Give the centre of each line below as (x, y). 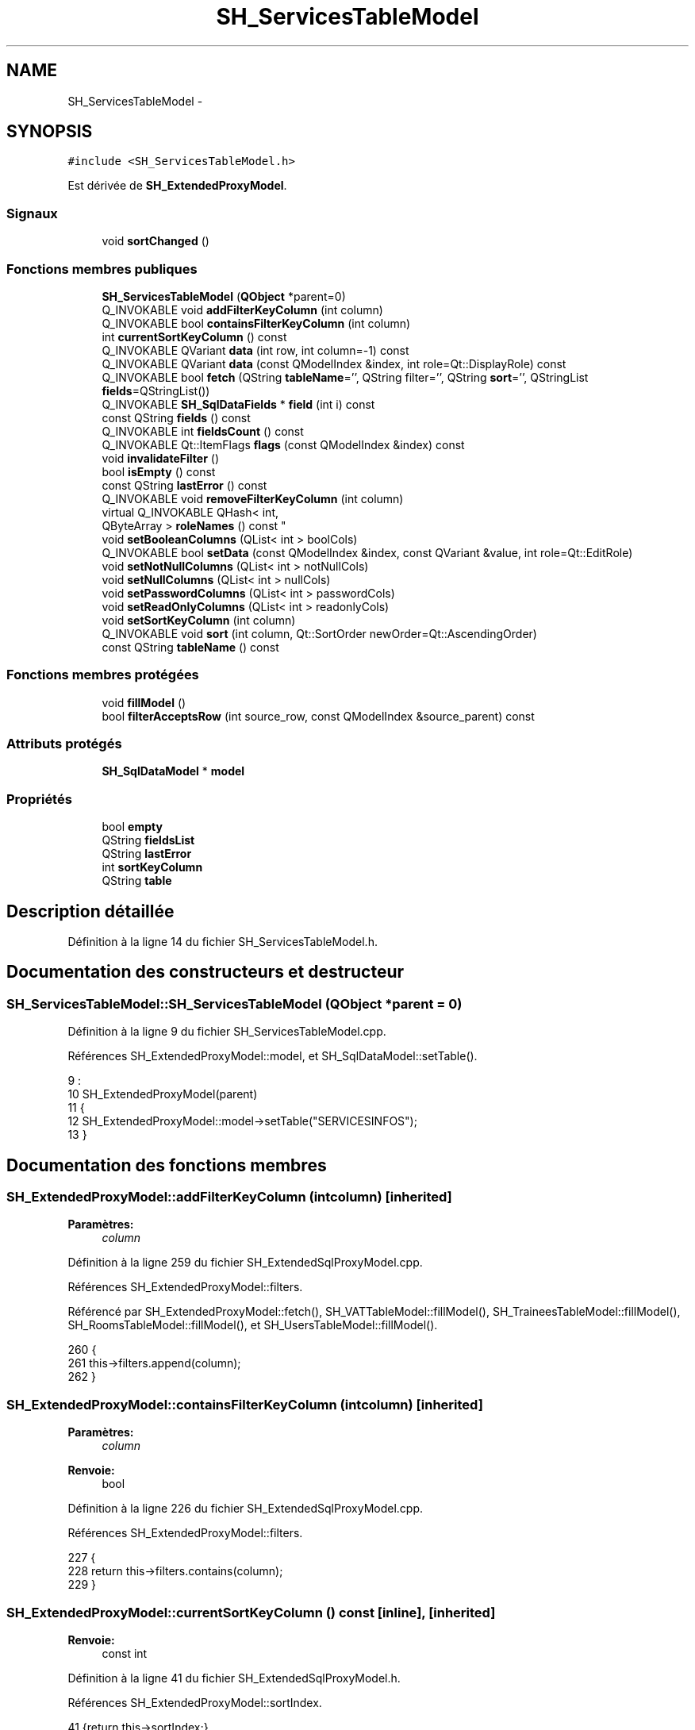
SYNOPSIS (50, 132)
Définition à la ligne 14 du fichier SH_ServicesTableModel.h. (223, 942)
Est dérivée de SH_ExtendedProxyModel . (177, 186)
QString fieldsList (148, 840)
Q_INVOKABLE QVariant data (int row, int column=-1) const (255, 350)
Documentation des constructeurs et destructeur (205, 972)
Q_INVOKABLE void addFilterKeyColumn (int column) (242, 309)
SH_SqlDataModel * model (173, 771)
